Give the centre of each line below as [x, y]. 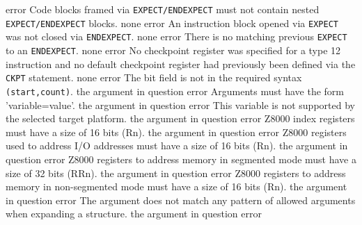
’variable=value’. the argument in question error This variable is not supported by [180, 105]
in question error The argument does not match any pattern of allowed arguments [181, 200]
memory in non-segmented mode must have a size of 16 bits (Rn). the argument [176, 186]
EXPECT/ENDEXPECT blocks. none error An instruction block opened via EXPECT [172, 23]
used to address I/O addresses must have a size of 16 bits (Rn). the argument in [177, 145]
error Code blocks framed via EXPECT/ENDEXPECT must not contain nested [163, 9]
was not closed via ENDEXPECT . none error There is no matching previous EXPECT [176, 36]
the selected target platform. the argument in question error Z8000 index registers [180, 118]
